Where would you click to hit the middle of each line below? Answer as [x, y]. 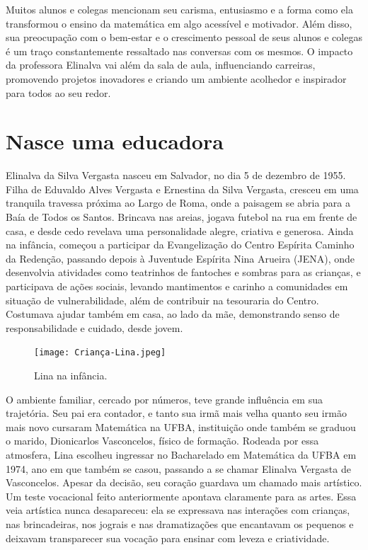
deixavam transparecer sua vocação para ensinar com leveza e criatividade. [168, 538]
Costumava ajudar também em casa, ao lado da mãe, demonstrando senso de [173, 314]
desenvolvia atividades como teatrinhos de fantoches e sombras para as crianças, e [183, 272]
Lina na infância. [71, 376]
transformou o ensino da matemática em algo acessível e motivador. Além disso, [179, 23]
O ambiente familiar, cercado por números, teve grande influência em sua [164, 399]
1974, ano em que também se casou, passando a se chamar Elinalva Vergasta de [178, 468]
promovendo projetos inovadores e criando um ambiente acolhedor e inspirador [176, 78]
